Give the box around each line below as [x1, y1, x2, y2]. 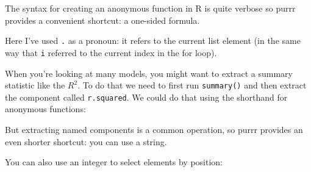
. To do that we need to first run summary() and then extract [77, 79, 307, 91]
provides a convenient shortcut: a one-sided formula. [5, 13, 200, 26]
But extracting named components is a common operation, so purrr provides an [5, 123, 303, 135]
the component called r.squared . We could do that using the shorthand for [5, 90, 288, 103]
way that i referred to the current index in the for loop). [5, 46, 217, 59]
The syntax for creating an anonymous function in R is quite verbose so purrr [5, 2, 296, 14]
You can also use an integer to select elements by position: [5, 156, 223, 168]
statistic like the [5, 79, 65, 91]
